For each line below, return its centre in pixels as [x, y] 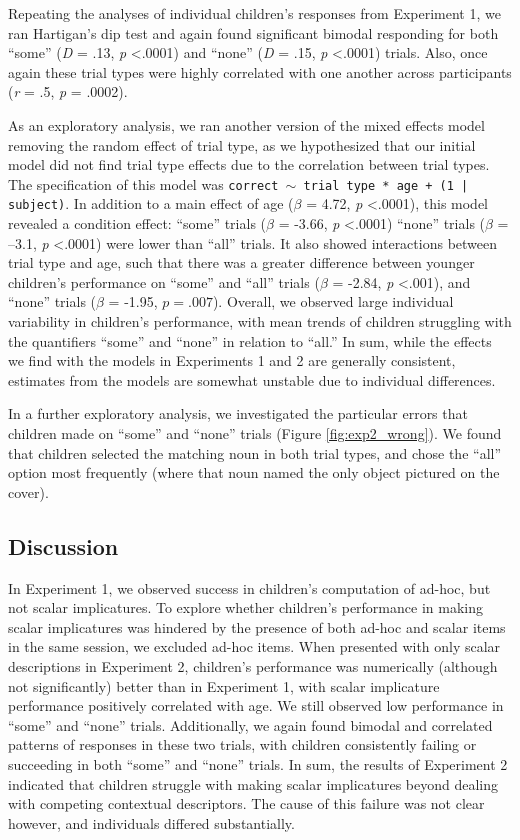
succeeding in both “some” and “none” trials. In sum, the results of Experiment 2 [258, 763]
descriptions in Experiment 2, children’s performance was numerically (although [253, 665]
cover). [28, 491]
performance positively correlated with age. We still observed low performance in [256, 705]
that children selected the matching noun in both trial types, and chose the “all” [255, 452]
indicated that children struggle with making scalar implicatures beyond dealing [253, 783]
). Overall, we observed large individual [333, 301]
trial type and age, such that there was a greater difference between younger [241, 262]
